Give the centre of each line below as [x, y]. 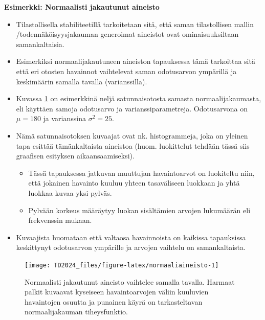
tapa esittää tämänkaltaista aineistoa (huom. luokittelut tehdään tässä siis [133, 145]
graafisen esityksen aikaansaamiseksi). [75, 156]
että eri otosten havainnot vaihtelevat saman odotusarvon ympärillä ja [126, 71]
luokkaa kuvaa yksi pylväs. [70, 192]
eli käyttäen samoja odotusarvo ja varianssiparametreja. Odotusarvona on [132, 108]
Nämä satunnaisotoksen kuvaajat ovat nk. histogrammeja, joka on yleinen [132, 135]
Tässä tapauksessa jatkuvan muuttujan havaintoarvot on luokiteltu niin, [141, 173]
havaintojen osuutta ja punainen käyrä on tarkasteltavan [114, 301]
